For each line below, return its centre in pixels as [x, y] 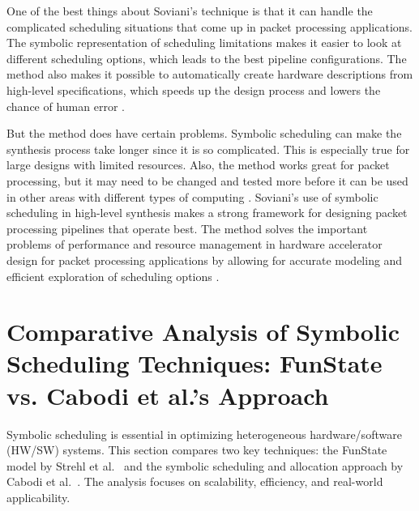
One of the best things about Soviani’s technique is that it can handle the [190, 11]
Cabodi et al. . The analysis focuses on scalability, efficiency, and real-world [195, 481]
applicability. [38, 497]
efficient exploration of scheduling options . [113, 276]
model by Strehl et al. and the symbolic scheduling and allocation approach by [205, 465]
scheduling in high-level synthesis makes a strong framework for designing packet [207, 213]
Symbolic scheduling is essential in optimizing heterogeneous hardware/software [204, 434]
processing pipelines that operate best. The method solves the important [187, 228]
